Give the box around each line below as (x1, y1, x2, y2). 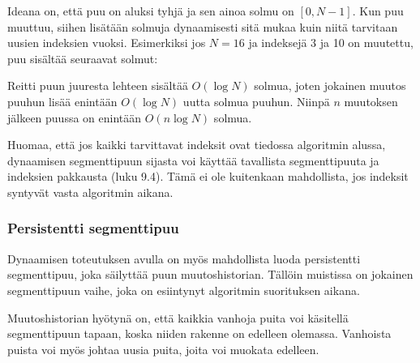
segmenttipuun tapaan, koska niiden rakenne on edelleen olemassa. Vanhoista (7, 325, 392, 342)
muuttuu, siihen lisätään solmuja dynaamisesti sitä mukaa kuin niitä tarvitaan (7, 18, 398, 35)
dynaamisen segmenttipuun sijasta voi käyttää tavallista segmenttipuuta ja (7, 152, 379, 169)
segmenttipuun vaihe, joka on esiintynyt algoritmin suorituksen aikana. (7, 281, 360, 298)
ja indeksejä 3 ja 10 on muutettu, (248, 34, 414, 51)
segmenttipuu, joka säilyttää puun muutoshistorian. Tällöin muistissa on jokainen (7, 266, 414, 283)
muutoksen (344, 92, 398, 109)
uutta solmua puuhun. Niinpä (182, 92, 330, 109)
